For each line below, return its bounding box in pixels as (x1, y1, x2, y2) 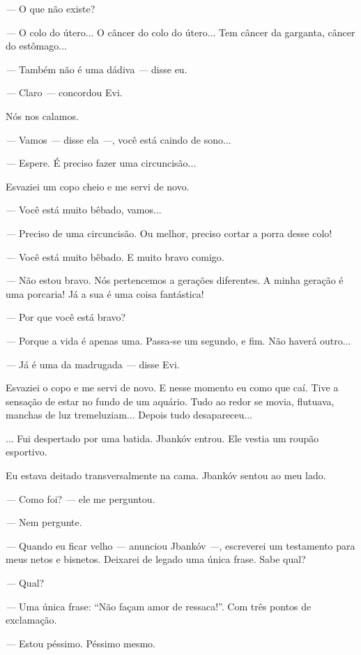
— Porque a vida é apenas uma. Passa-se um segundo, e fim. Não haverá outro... (6, 333, 351, 347)
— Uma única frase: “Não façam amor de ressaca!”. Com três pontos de (6, 598, 312, 613)
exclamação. (6, 612, 57, 627)
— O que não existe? (6, 1, 95, 15)
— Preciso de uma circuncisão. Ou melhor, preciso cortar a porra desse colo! (6, 225, 332, 240)
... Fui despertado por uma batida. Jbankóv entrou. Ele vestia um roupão (6, 430, 319, 445)
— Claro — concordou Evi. (6, 85, 123, 100)
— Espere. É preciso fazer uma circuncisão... (6, 156, 197, 170)
